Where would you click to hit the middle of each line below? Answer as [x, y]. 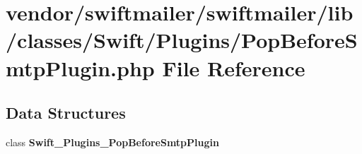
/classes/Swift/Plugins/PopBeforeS [182, 40]
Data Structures [66, 113]
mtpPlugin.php [80, 67]
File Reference [234, 67]
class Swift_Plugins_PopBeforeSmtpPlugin [112, 142]
